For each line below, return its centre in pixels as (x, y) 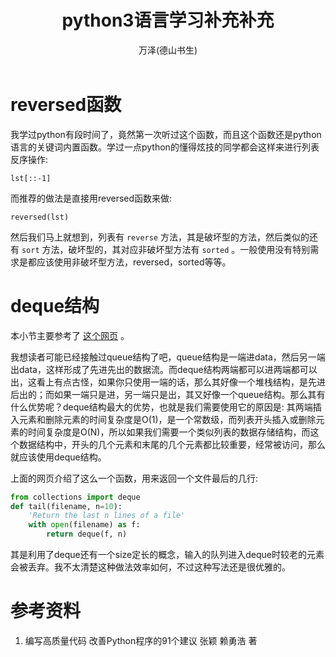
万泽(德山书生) (168, 50)
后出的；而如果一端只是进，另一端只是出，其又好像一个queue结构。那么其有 (168, 394)
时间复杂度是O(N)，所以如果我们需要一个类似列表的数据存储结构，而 (169, 432)
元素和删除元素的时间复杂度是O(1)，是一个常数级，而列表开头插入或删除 (167, 419)
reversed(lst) (40, 217)
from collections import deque (75, 497)
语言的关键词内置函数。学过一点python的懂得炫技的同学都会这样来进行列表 (165, 147)
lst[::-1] (31, 178)
